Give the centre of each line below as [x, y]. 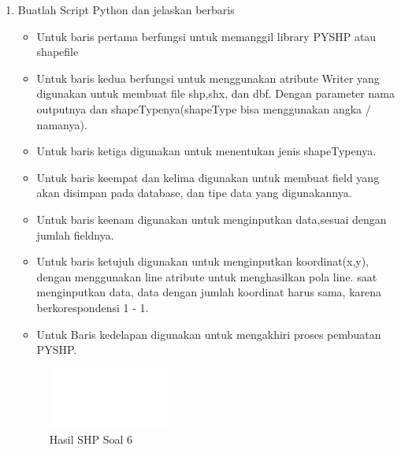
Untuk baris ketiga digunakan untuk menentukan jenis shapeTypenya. [206, 151]
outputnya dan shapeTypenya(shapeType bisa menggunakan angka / [204, 108]
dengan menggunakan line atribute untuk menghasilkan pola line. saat [207, 276]
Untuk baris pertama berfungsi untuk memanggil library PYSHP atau [206, 36]
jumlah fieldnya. [75, 234]
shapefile [58, 52]
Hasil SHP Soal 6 [91, 439]
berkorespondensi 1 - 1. [93, 307]
